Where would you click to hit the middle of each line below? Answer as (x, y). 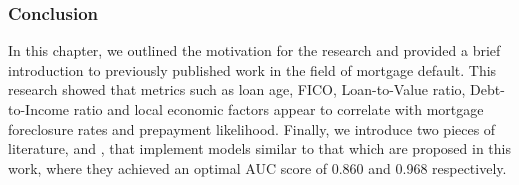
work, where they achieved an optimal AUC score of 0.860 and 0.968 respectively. (257, 167)
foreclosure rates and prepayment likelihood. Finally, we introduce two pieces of (252, 128)
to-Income (39, 109)
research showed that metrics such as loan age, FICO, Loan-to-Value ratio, (237, 89)
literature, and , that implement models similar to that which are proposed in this (259, 148)
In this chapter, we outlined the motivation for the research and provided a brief (254, 50)
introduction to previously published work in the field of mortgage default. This (252, 69)
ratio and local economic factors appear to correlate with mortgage (278, 109)
